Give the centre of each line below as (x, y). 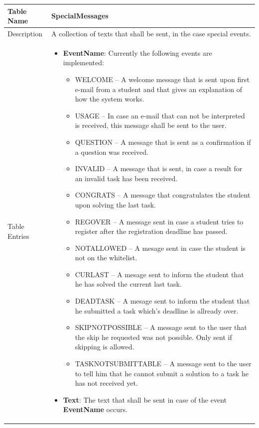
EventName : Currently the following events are (137, 53)
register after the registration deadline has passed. (151, 231)
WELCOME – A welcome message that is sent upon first (162, 79)
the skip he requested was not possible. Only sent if (153, 337)
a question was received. (112, 152)
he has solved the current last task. (128, 284)
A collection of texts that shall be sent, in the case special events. (151, 33)
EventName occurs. (95, 409)
